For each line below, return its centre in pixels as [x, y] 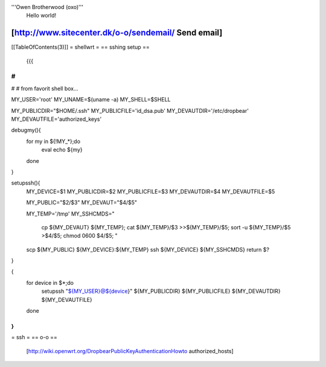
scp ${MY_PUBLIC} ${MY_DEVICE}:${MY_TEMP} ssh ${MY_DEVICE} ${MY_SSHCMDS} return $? [148, 249]
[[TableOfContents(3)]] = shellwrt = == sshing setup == [81, 47]
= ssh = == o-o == [34, 337]
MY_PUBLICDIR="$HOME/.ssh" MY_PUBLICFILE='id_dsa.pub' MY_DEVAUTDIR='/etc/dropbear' [130, 110]
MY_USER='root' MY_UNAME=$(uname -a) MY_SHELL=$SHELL [91, 100]
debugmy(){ [26, 130]
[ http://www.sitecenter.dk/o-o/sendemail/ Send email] [117, 33]
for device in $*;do [50, 282]
